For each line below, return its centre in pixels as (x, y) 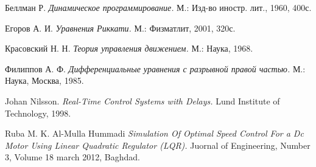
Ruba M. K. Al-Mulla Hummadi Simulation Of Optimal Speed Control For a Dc (154, 133)
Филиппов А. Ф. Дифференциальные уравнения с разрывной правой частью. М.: (155, 68)
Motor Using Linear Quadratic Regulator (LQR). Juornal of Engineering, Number (158, 145)
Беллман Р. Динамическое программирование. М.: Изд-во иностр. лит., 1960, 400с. (158, 7)
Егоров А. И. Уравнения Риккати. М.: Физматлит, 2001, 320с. (120, 28)
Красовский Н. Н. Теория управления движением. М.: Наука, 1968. (129, 48)
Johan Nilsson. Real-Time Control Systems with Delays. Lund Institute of (142, 101)
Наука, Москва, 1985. (44, 80)
